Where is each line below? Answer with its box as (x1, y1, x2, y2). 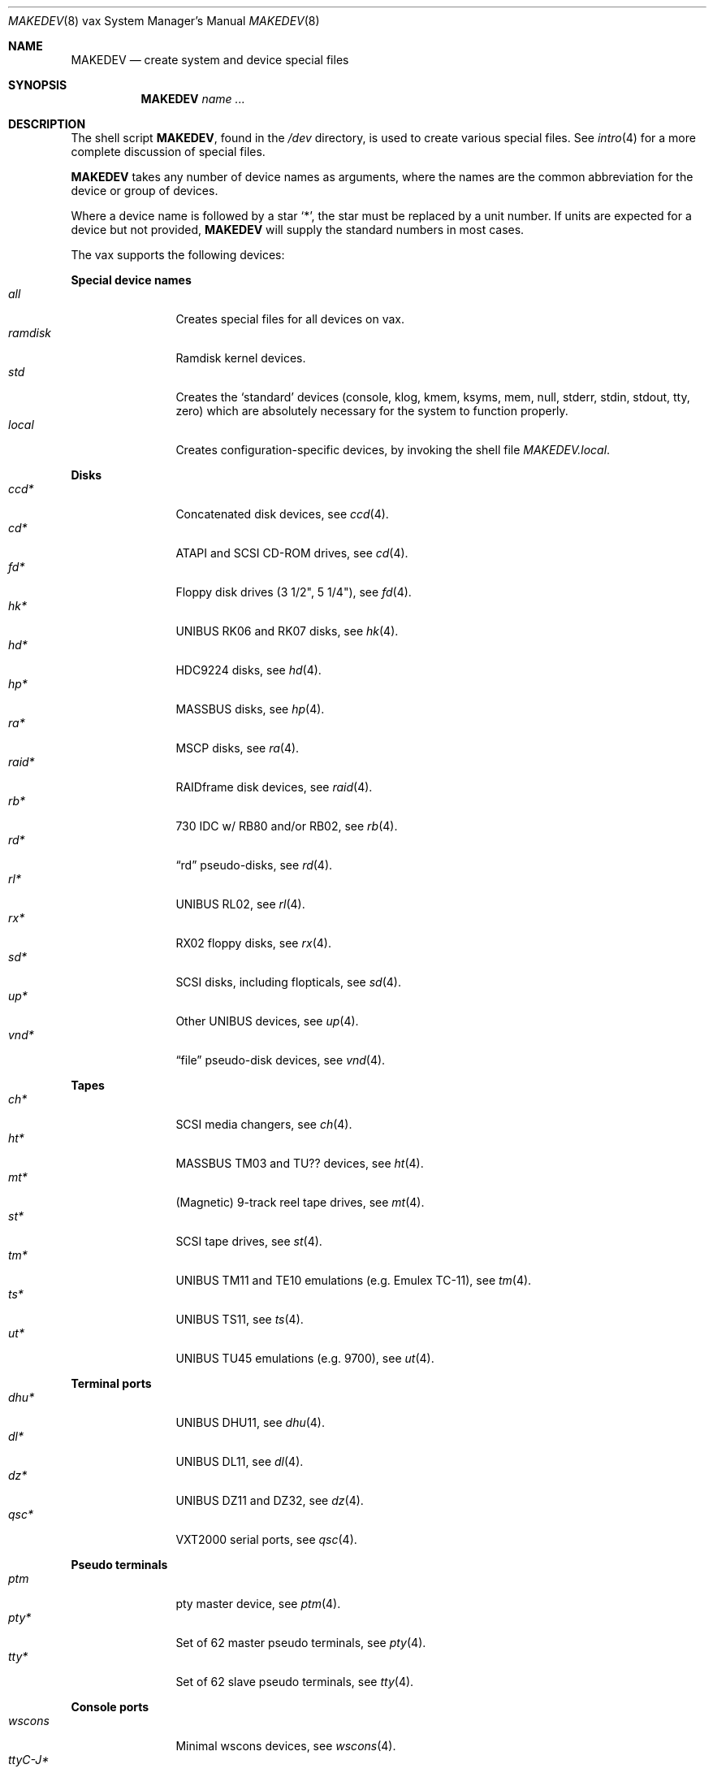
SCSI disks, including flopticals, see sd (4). (175, 975, 401, 989)
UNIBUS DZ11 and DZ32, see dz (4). (175, 1493, 364, 1507)
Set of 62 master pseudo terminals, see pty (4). (175, 1636, 426, 1649)
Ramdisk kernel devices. (175, 351, 306, 365)
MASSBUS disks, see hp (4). (175, 702, 325, 716)
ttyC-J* (8, 1753, 50, 1766)
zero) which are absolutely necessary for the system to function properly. (175, 404, 568, 418)
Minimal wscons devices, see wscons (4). (175, 1739, 396, 1753)
